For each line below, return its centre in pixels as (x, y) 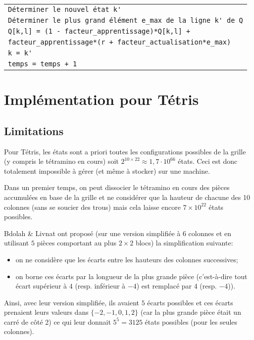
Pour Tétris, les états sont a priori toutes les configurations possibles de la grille (125, 151)
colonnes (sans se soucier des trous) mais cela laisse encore (93, 207)
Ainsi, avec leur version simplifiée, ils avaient (72, 302)
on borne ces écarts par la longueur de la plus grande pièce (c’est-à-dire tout (131, 276)
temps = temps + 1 (43, 64)
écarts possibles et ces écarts (190, 302)
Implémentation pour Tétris (102, 99)
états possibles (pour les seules (191, 321)
